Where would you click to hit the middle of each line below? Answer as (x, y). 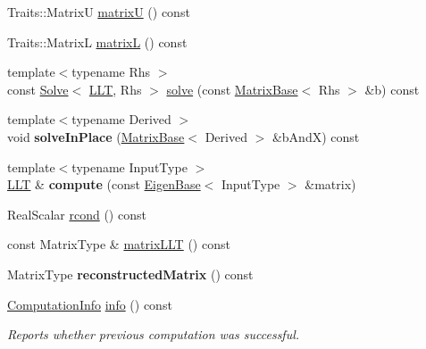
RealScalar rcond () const (77, 214)
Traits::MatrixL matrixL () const (97, 42)
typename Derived (121, 119)
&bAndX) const (316, 136)
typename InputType (129, 166)
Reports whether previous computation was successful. (154, 334)
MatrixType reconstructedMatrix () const (130, 274)
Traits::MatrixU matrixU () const (99, 12)
